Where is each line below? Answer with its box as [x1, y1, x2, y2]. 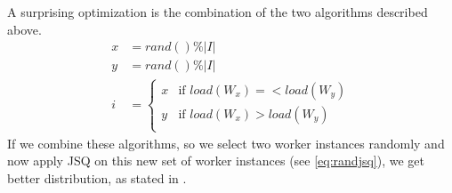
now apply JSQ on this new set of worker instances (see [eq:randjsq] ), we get [7, 151, 424, 170]
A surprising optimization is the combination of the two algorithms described [7, 3, 428, 20]
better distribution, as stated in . [7, 169, 187, 188]
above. [7, 20, 42, 38]
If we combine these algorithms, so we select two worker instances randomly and [7, 133, 445, 152]
